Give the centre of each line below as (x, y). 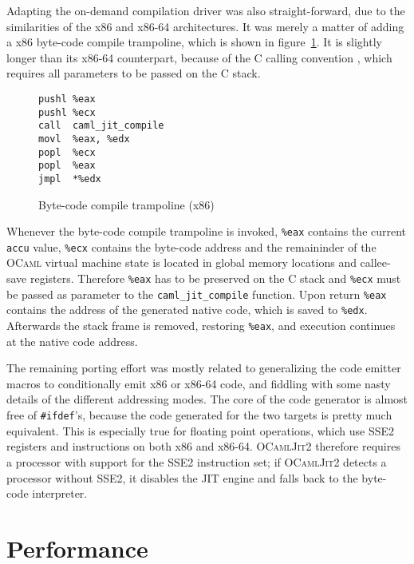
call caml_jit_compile (101, 126)
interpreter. (60, 493)
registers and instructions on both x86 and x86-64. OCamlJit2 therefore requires (203, 446)
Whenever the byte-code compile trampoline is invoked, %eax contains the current (207, 231)
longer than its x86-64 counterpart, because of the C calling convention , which (199, 57)
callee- (375, 262)
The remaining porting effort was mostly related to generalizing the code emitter (204, 368)
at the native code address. (72, 341)
